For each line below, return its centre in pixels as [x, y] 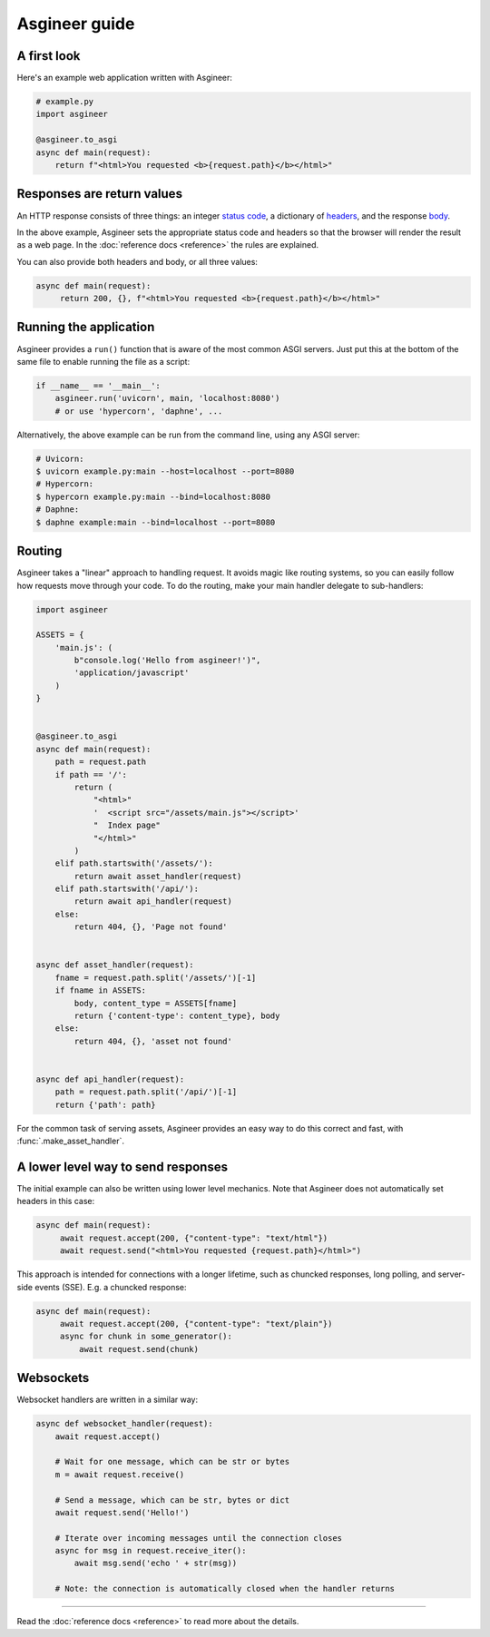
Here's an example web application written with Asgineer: [125, 78]
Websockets [53, 1378]
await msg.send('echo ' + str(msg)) [156, 1563]
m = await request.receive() [120, 1474]
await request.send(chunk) [139, 1349]
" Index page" [127, 825]
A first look [49, 56]
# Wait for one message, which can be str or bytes [172, 1462]
